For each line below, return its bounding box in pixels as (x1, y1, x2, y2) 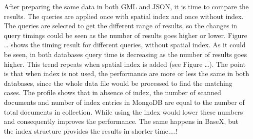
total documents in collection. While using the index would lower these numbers (4, 106, 243, 117)
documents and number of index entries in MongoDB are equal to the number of (4, 97, 245, 107)
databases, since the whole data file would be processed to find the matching (4, 78, 233, 88)
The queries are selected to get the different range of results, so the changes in (4, 20, 237, 31)
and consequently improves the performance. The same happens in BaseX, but (4, 116, 238, 126)
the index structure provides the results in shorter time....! (4, 125, 178, 136)
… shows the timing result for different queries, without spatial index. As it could (4, 40, 246, 50)
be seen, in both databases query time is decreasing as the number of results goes (4, 49, 247, 59)
